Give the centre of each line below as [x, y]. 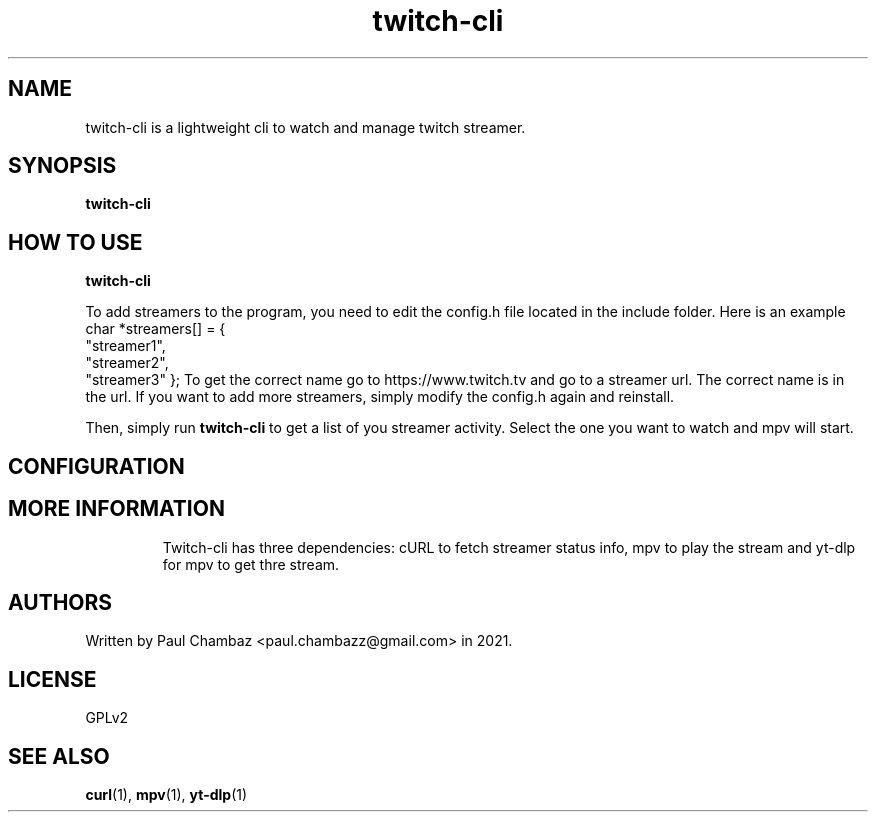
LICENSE [52, 679]
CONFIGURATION [96, 466]
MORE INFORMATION [116, 509]
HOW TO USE [75, 242]
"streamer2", [127, 363]
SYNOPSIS [62, 166]
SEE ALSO [59, 756]
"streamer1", [125, 346]
